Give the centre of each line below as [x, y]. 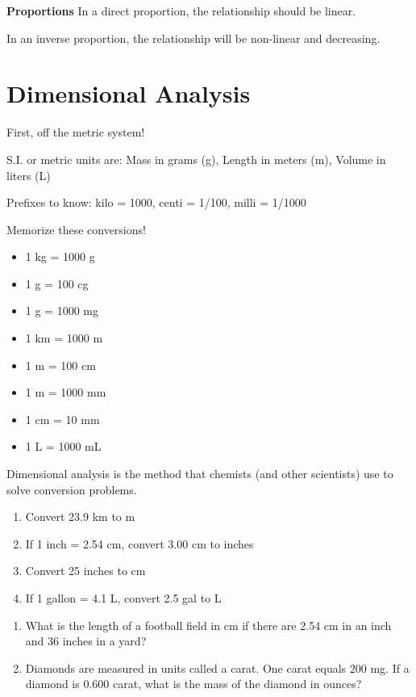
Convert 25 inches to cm [85, 571]
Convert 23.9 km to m [80, 516]
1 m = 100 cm [60, 365]
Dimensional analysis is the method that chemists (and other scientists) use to [200, 474]
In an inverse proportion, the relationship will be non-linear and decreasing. [193, 38]
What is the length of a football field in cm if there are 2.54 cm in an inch [208, 625]
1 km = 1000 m [64, 338]
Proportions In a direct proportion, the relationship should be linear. [181, 10]
